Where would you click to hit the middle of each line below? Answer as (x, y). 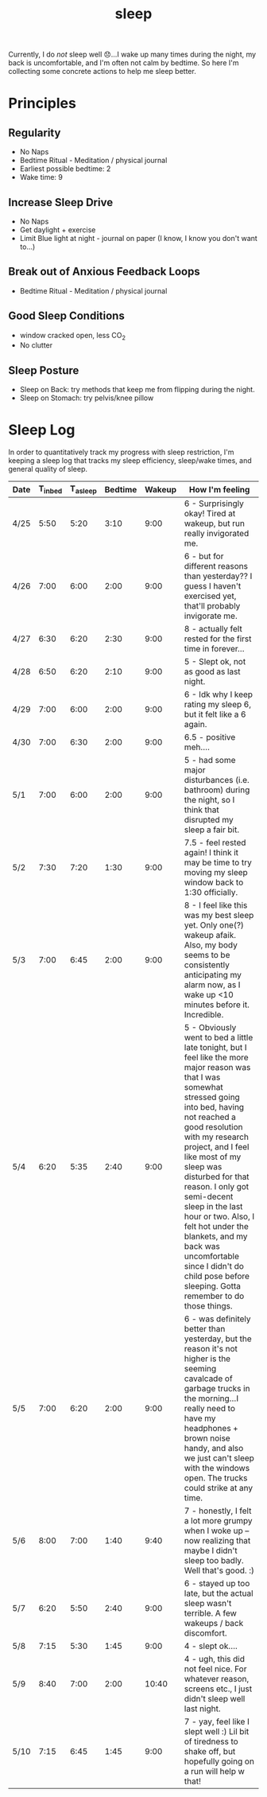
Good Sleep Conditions (66, 316)
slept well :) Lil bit (217, 1732)
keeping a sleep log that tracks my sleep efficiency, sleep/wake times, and (130, 461)
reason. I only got (217, 1187)
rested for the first (218, 639)
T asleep (84, 489)
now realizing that (217, 1541)
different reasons (216, 566)
